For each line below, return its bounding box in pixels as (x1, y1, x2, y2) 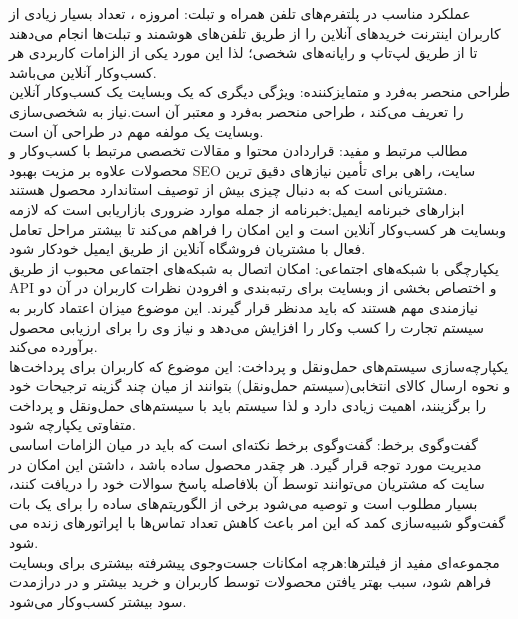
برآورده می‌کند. (9, 336, 98, 357)
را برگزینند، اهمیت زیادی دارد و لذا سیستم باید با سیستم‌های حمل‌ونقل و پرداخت (9, 394, 487, 415)
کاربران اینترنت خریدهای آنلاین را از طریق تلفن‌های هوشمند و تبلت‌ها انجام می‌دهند (9, 22, 501, 43)
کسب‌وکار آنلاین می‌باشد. (9, 61, 157, 82)
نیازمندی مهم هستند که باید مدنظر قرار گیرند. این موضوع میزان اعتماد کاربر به (9, 296, 479, 317)
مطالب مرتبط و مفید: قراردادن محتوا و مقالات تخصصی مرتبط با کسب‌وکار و (9, 140, 468, 161)
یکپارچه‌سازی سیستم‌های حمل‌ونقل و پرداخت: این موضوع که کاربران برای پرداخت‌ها (9, 355, 509, 376)
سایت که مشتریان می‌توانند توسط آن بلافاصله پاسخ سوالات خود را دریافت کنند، (9, 473, 485, 494)
